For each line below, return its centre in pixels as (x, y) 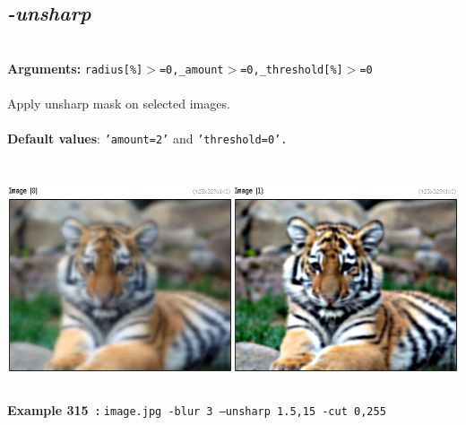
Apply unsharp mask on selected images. (119, 104)
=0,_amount (191, 69)
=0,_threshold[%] (292, 69)
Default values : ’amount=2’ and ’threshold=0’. (147, 139)
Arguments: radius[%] (75, 68)
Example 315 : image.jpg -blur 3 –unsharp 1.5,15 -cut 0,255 (197, 410)
